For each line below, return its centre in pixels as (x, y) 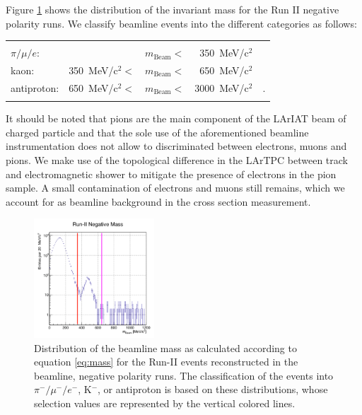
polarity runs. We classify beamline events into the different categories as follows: (181, 23)
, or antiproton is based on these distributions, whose (213, 389)
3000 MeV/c (222, 87)
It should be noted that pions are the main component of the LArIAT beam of (176, 118)
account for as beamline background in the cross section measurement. (158, 201)
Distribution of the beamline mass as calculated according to (165, 347)
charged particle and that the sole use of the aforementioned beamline (157, 132)
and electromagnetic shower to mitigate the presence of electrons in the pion (171, 174)
